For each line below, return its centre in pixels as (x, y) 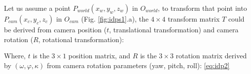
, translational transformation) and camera (174, 29)
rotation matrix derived (211, 56)
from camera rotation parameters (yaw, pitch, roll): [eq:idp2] (138, 65)
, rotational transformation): (81, 39)
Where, (15, 56)
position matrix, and (99, 56)
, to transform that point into (202, 8)
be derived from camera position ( (55, 29)
